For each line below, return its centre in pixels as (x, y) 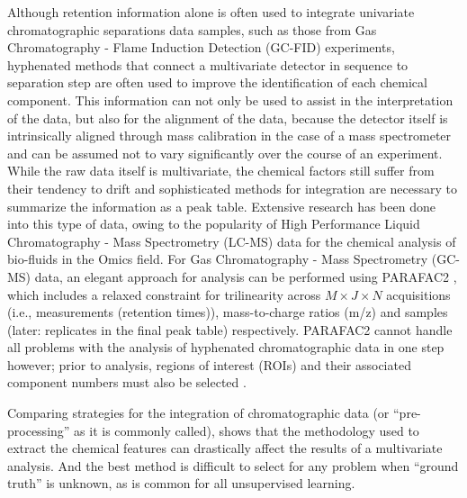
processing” (39, 430)
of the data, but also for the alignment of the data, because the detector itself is (228, 118)
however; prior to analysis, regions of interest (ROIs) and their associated (209, 364)
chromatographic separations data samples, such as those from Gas (192, 29)
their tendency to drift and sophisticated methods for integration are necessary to (232, 188)
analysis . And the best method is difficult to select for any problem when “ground (233, 465)
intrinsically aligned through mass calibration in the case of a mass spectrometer (229, 136)
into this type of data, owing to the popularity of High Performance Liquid (214, 224)
